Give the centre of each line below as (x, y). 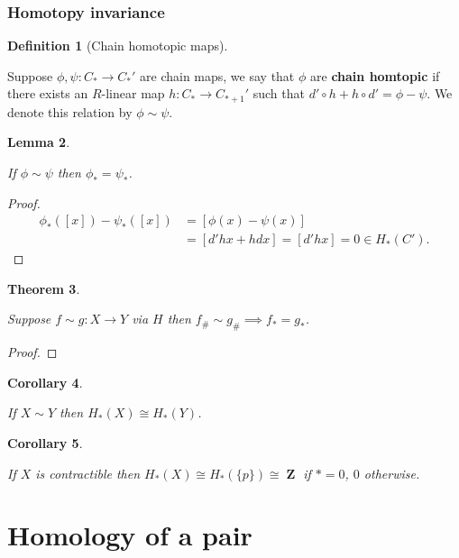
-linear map (133, 93)
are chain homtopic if (375, 75)
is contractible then (88, 473)
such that (279, 93)
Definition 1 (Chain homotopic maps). (118, 46)
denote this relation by (70, 111)
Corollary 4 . (45, 382)
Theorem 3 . (44, 288)
